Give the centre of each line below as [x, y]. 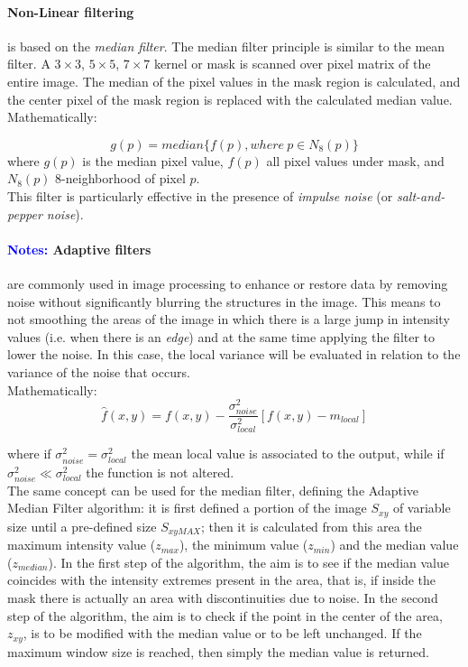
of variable [422, 508]
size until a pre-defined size [82, 526]
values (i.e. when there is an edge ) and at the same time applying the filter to [221, 336]
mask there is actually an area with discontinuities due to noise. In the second [223, 598]
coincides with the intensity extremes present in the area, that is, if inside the [221, 580]
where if [29, 454]
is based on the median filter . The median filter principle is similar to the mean [226, 46]
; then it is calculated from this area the [311, 526]
